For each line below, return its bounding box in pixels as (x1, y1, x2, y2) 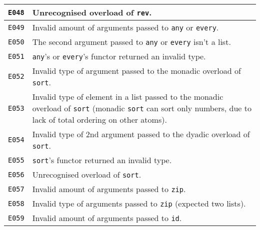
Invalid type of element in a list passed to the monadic (32, 91, 223, 102)
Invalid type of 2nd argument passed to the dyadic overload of (32, 128, 250, 140)
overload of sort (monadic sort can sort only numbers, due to (32, 102, 252, 114)
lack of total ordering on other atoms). (32, 114, 167, 125)
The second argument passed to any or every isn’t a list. (32, 36, 231, 47)
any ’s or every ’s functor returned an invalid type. (32, 50, 206, 62)
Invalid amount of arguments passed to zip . (32, 183, 186, 195)
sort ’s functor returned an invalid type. (32, 154, 172, 166)
